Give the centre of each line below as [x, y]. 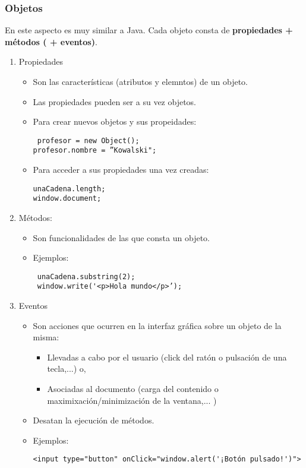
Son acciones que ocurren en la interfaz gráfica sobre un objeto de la [157, 325]
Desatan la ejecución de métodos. [94, 420]
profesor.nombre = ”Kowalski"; [95, 151]
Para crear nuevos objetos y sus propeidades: [115, 121]
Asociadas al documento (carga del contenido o [133, 389]
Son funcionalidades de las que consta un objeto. [121, 237]
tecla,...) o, [67, 369]
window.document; [67, 199]
